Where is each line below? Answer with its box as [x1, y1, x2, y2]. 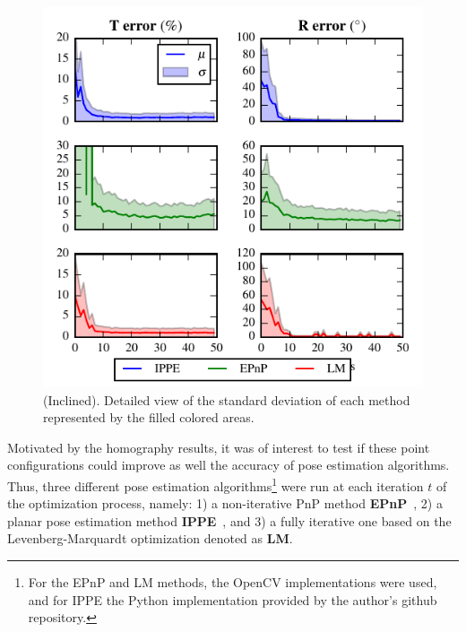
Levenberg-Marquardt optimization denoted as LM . [7, 529, 293, 548]
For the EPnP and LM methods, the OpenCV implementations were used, [28, 573, 437, 591]
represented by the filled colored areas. [43, 408, 255, 427]
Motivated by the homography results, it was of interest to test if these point [7, 437, 430, 456]
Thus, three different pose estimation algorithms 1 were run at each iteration [7, 473, 424, 495]
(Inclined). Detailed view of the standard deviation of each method [43, 390, 410, 409]
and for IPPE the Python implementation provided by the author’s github [28, 590, 437, 609]
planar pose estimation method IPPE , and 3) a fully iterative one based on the [7, 511, 452, 530]
